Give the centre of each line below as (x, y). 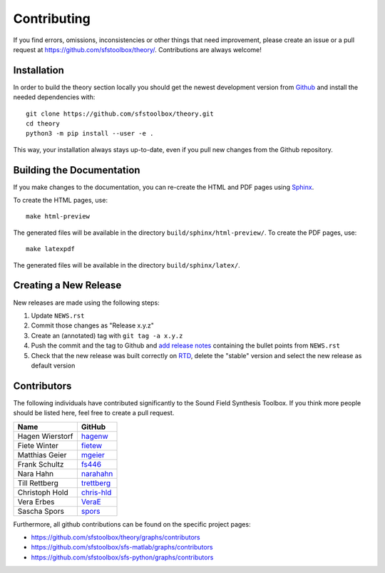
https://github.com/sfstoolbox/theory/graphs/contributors (115, 537)
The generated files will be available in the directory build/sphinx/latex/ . (127, 265)
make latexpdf (50, 249)
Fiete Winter (38, 445)
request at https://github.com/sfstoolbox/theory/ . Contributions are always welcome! (137, 49)
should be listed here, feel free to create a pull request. (94, 413)
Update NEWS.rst (58, 315)
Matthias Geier (42, 455)
